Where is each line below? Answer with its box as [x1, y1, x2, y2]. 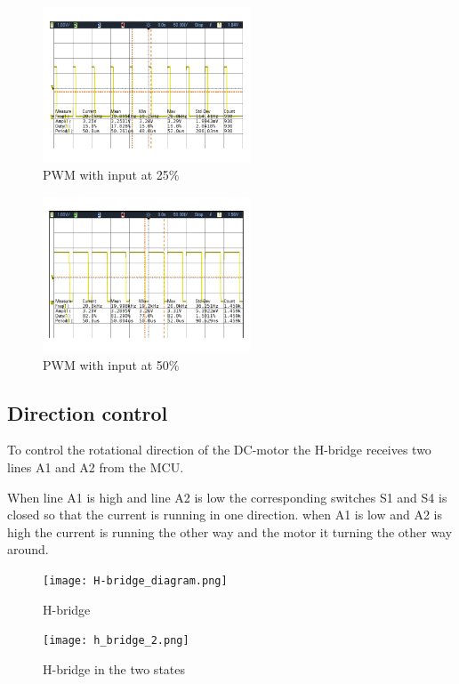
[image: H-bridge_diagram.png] [43, 574, 228, 587]
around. [7, 540, 49, 559]
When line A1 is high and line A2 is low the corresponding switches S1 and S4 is [7, 487, 447, 506]
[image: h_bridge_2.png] [43, 634, 189, 648]
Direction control [7, 398, 168, 426]
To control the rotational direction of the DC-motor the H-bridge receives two [7, 440, 431, 459]
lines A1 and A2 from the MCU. [7, 457, 184, 476]
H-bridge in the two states [43, 659, 186, 678]
